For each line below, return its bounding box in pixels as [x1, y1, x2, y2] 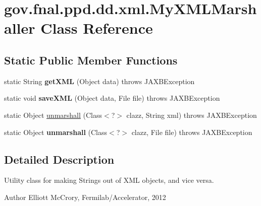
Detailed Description [4, 151, 115, 167]
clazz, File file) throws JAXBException [131, 126, 252, 137]
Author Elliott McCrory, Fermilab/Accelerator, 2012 [4, 191, 166, 202]
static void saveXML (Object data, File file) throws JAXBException [4, 93, 220, 103]
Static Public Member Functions [4, 52, 178, 67]
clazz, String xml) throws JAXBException [126, 109, 257, 120]
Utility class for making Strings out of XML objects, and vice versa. [4, 175, 214, 185]
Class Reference [40, 18, 153, 38]
